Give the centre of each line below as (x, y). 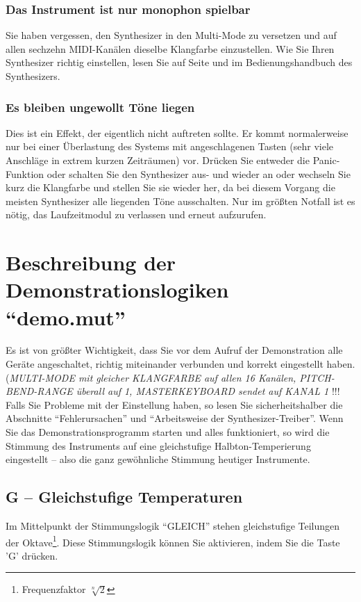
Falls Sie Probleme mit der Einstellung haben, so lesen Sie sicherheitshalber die (174, 404)
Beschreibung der (91, 262)
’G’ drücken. (32, 555)
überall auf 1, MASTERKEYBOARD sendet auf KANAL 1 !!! (208, 391)
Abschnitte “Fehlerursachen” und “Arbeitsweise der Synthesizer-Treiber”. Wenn (175, 418)
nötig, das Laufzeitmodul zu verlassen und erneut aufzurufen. (136, 214)
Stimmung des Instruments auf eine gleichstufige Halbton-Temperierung (158, 445)
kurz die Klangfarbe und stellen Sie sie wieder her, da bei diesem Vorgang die (170, 187)
